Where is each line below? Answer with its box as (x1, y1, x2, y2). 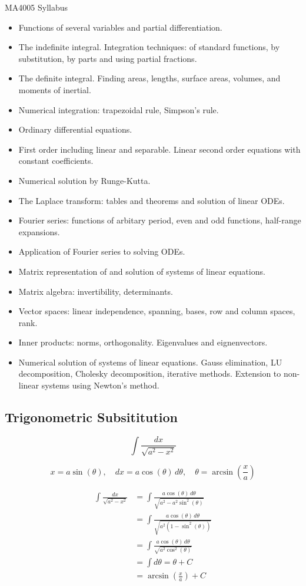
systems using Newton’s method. (41, 379, 159, 391)
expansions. (18, 225, 60, 238)
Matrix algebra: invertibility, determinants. (18, 285, 173, 297)
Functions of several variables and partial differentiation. (18, 21, 222, 33)
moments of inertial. (18, 83, 91, 96)
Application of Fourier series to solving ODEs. (18, 245, 185, 258)
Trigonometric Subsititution (5, 408, 178, 426)
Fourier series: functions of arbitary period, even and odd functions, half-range (18, 214, 301, 226)
